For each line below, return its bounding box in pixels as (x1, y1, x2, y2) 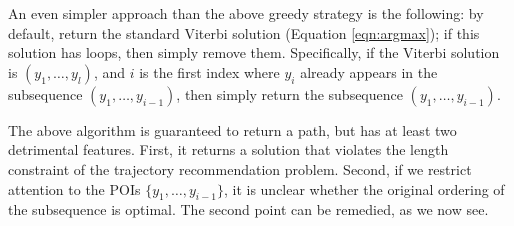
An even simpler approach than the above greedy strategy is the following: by (8, 3, 484, 23)
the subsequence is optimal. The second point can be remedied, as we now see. (8, 199, 489, 220)
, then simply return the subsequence (176, 83, 403, 104)
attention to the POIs (8, 178, 141, 199)
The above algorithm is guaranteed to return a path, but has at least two (8, 119, 457, 140)
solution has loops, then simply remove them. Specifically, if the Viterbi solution (8, 42, 500, 63)
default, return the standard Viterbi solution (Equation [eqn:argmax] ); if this (8, 22, 480, 43)
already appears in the (300, 61, 438, 82)
